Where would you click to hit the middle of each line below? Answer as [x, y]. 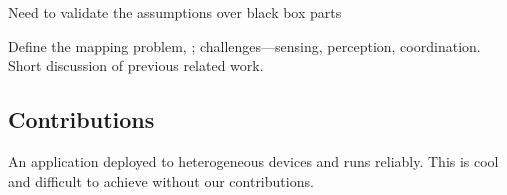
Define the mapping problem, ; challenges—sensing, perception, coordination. [244, 45]
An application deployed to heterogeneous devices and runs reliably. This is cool [253, 160]
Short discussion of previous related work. [136, 65]
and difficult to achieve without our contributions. [161, 180]
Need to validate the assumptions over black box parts [175, 12]
